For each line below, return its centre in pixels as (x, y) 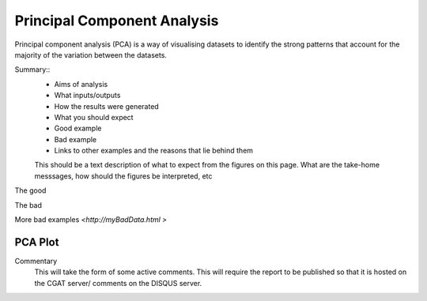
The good (30, 190)
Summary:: (32, 70)
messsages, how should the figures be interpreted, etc (123, 176)
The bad (28, 205)
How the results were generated (107, 106)
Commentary (36, 261)
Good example (78, 128)
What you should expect (94, 117)
